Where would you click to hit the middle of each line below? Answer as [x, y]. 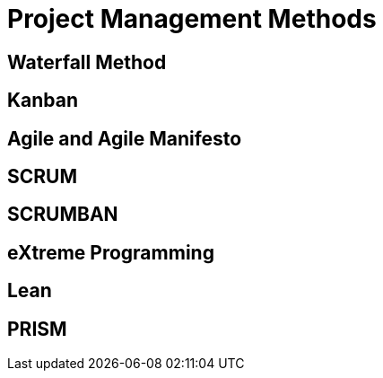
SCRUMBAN [63, 215]
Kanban [43, 101]
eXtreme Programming [111, 252]
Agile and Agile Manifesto [125, 138]
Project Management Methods [192, 19]
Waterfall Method [87, 62]
